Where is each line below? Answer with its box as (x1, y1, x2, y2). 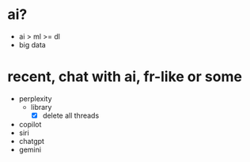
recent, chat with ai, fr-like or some (7, 68, 243, 86)
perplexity (18, 93, 52, 104)
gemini (18, 145, 41, 154)
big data (18, 40, 47, 49)
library (30, 102, 52, 111)
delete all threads (42, 111, 100, 120)
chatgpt (18, 136, 45, 145)
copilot (18, 119, 42, 129)
